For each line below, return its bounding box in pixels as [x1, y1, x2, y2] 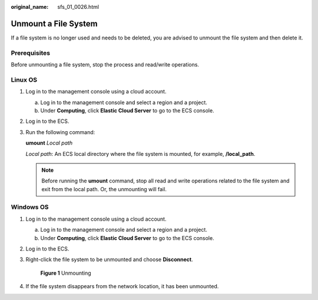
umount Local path [25, 139, 73, 146]
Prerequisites [11, 49, 50, 57]
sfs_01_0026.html [57, 4, 100, 10]
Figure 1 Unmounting [40, 269, 91, 276]
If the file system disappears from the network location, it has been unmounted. [25, 283, 219, 290]
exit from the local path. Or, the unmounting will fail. [41, 185, 167, 192]
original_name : [11, 4, 49, 10]
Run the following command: [25, 128, 95, 135]
